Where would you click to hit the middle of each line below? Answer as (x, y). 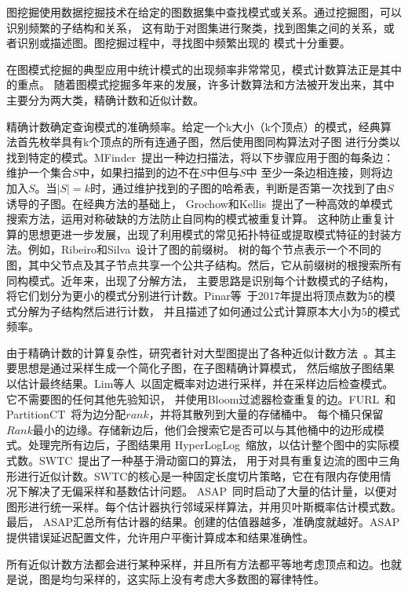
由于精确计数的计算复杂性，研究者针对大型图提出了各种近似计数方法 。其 (196, 352)
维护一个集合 (39, 172)
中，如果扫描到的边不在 (139, 172)
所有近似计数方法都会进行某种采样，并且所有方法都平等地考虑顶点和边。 (193, 563)
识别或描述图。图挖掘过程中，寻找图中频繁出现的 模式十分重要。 (184, 43)
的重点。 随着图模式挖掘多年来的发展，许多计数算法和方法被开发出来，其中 (200, 84)
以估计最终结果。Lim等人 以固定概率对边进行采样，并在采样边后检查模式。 (200, 384)
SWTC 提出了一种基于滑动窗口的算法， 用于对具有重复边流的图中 (209, 460)
